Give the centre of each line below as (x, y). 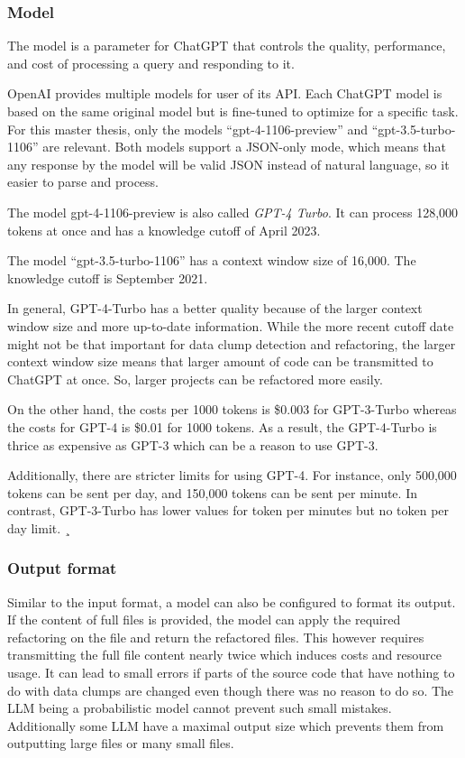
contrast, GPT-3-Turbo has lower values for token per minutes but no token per (228, 510)
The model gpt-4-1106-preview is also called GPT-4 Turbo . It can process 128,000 (233, 212)
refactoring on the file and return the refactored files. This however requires (216, 637)
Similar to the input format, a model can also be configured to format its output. (232, 601)
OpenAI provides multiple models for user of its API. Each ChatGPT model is (225, 93)
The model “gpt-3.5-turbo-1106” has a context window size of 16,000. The (212, 260)
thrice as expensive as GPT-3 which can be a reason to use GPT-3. (193, 444)
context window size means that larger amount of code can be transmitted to (220, 361)
